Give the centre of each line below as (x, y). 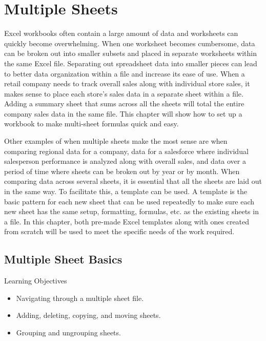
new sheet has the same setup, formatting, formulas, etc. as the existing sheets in (131, 211)
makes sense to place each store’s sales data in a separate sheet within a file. (124, 93)
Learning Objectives (36, 281)
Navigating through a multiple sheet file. (80, 298)
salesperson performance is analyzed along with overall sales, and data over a (125, 161)
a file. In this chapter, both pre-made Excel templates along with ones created (127, 221)
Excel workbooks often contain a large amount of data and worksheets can (121, 33)
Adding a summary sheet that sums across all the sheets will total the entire (124, 103)
